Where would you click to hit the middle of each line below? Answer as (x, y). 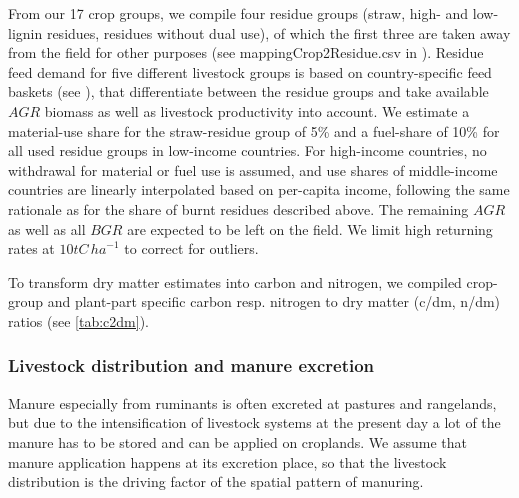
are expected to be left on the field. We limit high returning (310, 228)
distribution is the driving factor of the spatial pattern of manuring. (216, 481)
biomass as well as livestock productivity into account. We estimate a (257, 110)
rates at (31, 248)
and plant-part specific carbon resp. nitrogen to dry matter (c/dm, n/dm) (274, 301)
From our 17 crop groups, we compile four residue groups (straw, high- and (238, 13)
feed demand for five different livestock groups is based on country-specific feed (250, 71)
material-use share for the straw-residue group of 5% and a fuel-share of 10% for (254, 130)
